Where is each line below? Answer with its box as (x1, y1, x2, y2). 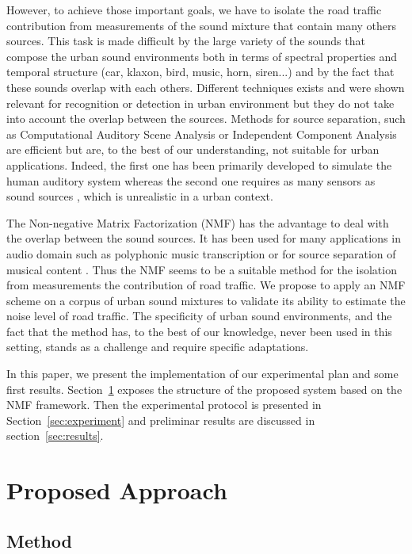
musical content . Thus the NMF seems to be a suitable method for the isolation (6, 261, 397, 277)
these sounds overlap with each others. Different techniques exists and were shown (6, 78, 405, 95)
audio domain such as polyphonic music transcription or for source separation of (6, 245, 396, 262)
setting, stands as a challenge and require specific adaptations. (6, 338, 309, 355)
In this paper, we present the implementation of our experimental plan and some (6, 365, 399, 382)
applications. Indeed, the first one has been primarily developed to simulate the (6, 156, 392, 173)
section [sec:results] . (6, 427, 104, 444)
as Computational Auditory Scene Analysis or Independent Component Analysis (6, 125, 397, 142)
